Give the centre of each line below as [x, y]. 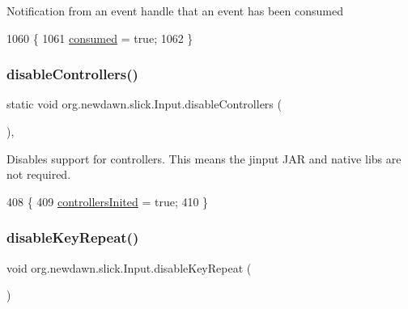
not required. [39, 174]
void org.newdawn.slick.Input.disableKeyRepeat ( [129, 267]
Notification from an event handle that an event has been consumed [175, 11]
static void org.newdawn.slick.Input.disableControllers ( [144, 104]
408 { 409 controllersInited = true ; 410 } [108, 201]
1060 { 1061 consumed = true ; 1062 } [100, 38]
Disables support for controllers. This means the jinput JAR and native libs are [204, 158]
